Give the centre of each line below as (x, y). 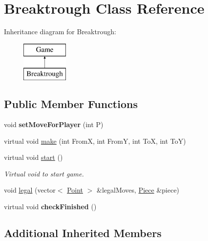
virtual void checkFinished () (50, 207)
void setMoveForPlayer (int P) (54, 124)
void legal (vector (30, 190)
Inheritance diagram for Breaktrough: (60, 32)
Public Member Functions (71, 104)
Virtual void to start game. (44, 173)
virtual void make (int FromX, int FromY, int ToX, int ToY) (95, 141)
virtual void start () (33, 157)
